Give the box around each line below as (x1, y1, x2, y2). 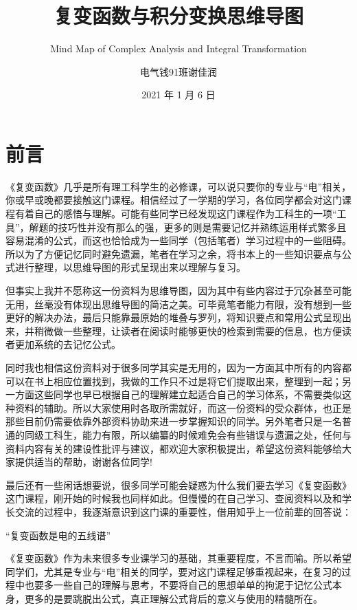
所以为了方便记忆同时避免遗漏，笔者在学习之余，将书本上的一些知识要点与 (5, 246, 342, 261)
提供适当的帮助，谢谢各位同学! (14, 455, 152, 469)
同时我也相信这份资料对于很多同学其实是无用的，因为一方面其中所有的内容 (5, 360, 342, 374)
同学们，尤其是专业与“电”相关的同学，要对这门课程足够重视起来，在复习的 (5, 564, 342, 578)
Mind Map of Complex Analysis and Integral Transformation (50, 41, 307, 56)
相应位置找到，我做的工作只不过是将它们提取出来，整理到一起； (53, 373, 342, 388)
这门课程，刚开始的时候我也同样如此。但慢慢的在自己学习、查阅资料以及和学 (5, 491, 352, 505)
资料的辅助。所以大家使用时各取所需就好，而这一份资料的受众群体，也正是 (14, 400, 352, 415)
